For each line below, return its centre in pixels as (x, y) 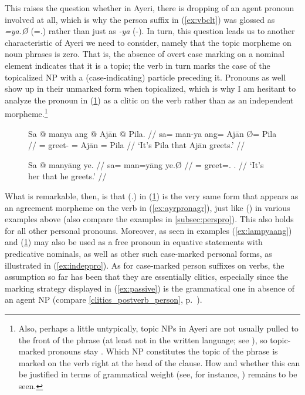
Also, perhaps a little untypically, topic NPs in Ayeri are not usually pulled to (158, 328)
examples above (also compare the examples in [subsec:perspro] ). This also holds (149, 219)
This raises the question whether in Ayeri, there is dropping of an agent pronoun (150, 8)
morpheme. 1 (26, 113)
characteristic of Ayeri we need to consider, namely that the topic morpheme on (148, 42)
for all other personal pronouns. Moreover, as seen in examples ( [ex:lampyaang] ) (148, 230)
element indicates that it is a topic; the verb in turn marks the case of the (138, 65)
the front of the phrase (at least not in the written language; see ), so (143, 339)
